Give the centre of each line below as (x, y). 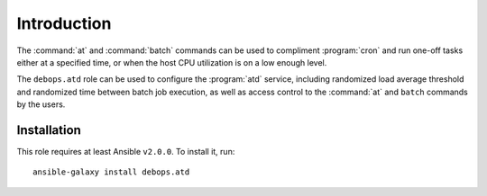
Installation (49, 130)
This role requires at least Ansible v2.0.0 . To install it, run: (126, 152)
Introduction (64, 23)
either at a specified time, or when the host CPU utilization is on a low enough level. (172, 62)
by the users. (41, 104)
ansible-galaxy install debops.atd (111, 172)
